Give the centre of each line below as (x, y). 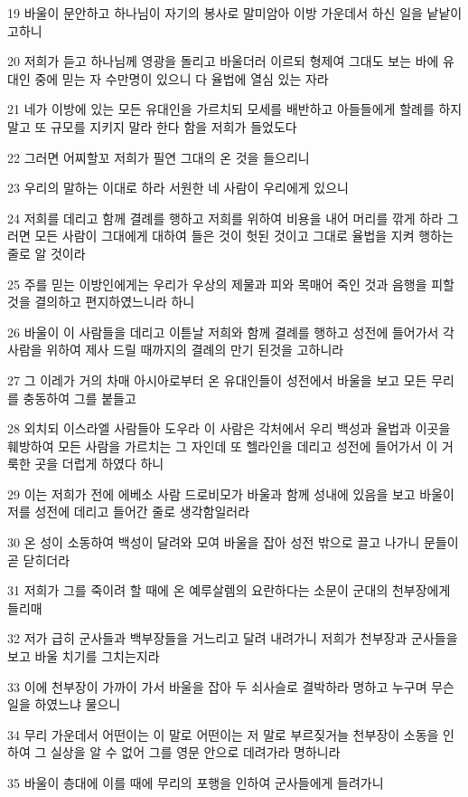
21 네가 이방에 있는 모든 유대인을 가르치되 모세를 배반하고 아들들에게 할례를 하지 (235, 109)
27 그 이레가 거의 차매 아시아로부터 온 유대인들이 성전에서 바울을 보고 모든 (217, 380)
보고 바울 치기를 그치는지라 (84, 656)
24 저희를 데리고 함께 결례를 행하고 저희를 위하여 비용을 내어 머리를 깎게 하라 (225, 218)
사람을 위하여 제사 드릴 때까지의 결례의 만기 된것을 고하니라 (176, 350)
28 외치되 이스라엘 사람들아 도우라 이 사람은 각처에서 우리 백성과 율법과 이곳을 (229, 428)
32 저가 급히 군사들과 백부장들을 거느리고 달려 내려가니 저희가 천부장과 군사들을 (233, 638)
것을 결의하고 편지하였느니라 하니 (101, 302)
